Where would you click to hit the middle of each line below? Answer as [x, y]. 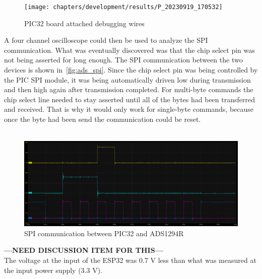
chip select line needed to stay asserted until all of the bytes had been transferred [129, 99]
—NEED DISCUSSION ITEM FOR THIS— [84, 250]
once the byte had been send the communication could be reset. [103, 119]
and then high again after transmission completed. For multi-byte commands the [129, 89]
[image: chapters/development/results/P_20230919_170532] [123, 7]
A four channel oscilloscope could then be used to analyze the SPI [106, 40]
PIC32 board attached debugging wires [84, 23]
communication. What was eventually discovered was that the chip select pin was [129, 50]
